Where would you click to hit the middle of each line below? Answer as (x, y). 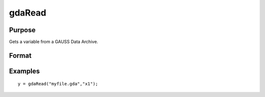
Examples (25, 71)
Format (20, 55)
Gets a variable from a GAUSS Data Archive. (53, 42)
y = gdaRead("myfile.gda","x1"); (58, 84)
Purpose (22, 30)
